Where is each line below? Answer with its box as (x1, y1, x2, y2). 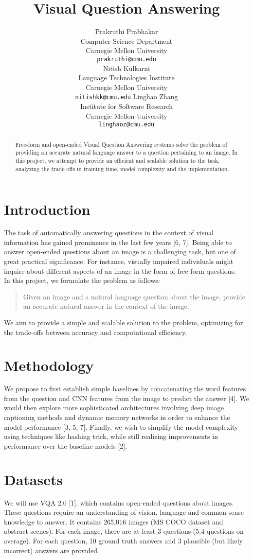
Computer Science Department (80, 35, 173, 46)
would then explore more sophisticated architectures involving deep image (4, 402, 224, 413)
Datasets (4, 469, 63, 489)
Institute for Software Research (80, 101, 173, 111)
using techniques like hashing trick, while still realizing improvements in (4, 431, 218, 441)
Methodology (4, 355, 94, 375)
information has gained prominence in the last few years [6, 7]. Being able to (4, 237, 232, 247)
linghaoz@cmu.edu (98, 121, 155, 128)
